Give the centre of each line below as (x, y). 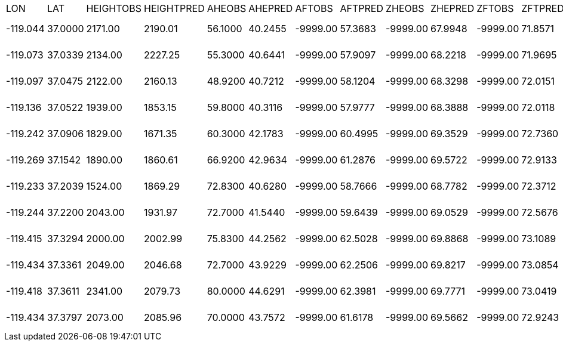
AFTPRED (362, 8)
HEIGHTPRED (174, 8)
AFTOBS (314, 8)
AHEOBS (227, 8)
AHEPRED (271, 8)
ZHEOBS (405, 8)
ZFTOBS (495, 8)
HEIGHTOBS (114, 8)
